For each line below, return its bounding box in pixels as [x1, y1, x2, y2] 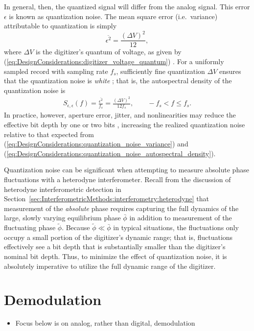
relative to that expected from [4, 129, 94, 139]
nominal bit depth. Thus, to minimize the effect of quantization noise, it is [4, 251, 227, 261]
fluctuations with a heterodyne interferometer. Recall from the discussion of [4, 174, 231, 185]
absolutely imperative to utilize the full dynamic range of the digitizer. [4, 260, 216, 271]
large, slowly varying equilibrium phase [4, 213, 121, 223]
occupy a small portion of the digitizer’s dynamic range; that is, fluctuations [4, 232, 233, 242]
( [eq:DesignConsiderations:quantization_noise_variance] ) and [4, 139, 188, 149]
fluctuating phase [4, 222, 56, 233]
